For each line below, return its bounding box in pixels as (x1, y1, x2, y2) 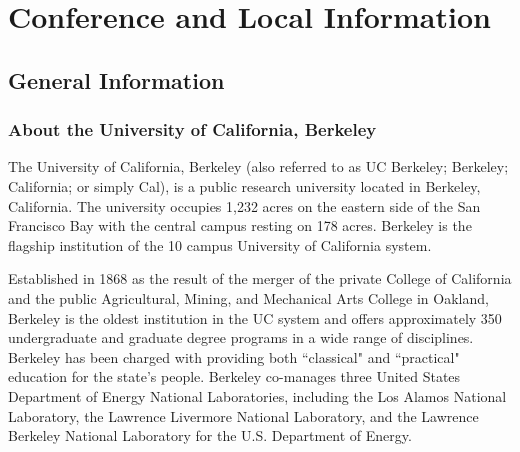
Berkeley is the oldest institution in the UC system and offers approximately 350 (8, 307, 502, 328)
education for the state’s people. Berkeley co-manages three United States (8, 366, 461, 387)
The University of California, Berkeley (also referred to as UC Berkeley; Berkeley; (8, 156, 509, 177)
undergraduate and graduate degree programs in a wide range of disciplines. (8, 327, 474, 348)
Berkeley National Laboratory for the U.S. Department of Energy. (8, 425, 412, 446)
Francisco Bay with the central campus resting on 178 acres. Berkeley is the (8, 215, 472, 236)
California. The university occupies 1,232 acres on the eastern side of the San (8, 195, 481, 216)
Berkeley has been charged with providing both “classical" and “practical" (8, 346, 460, 367)
